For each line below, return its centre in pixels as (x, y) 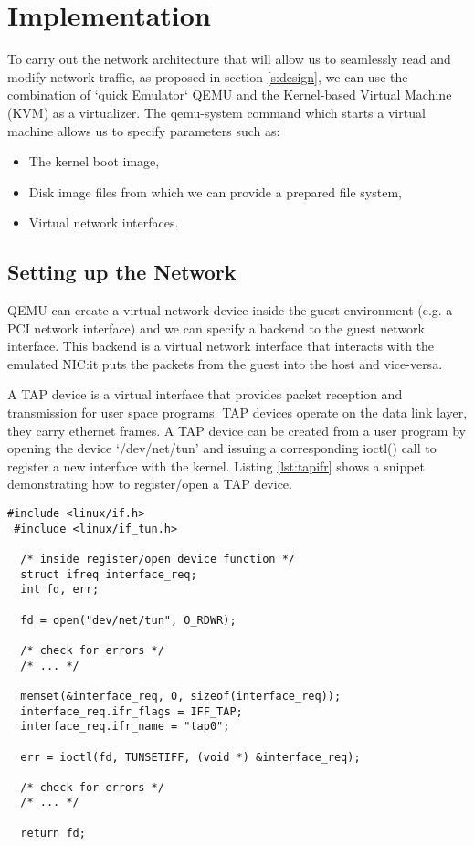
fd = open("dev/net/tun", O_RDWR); (128, 620)
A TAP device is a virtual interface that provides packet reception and (205, 394)
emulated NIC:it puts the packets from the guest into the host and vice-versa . (225, 363)
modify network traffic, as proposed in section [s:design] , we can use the (208, 76)
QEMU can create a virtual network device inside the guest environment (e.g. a (230, 310)
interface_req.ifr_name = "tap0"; (125, 727)
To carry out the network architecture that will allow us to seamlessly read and (229, 59)
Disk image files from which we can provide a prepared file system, (215, 191)
